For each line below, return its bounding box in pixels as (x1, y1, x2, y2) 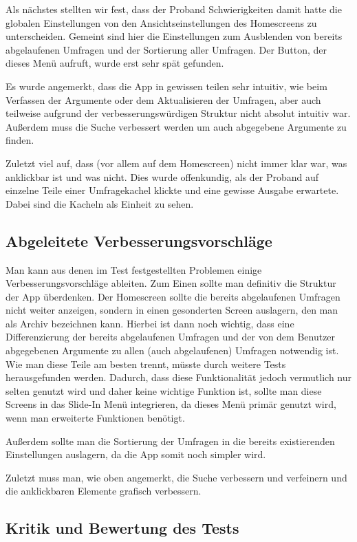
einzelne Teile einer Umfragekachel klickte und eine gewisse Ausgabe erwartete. (6, 183, 339, 197)
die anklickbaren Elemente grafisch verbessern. (6, 484, 202, 498)
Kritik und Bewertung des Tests (6, 517, 239, 539)
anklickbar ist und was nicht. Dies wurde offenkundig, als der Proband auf (6, 169, 319, 184)
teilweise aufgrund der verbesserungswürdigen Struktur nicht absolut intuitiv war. (6, 106, 351, 120)
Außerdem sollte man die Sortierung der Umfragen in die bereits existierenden (6, 433, 335, 448)
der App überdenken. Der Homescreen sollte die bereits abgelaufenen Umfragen (6, 289, 340, 303)
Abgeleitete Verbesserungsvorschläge (6, 230, 272, 251)
